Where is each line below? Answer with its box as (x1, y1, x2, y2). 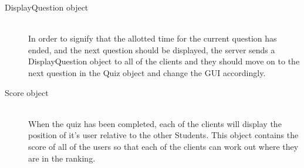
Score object (5, 86, 49, 98)
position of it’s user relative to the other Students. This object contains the (28, 129, 299, 141)
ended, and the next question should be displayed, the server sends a (28, 43, 275, 56)
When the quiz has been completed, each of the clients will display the (28, 117, 282, 129)
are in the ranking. (28, 152, 96, 164)
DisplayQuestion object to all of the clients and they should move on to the (28, 55, 300, 67)
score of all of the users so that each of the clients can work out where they (28, 140, 299, 152)
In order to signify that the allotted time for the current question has (28, 32, 277, 44)
